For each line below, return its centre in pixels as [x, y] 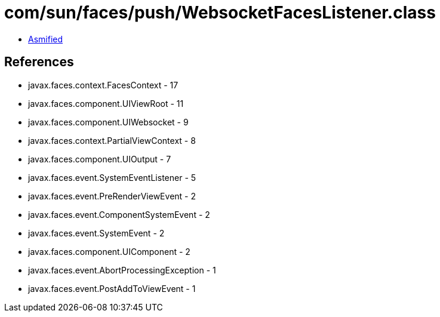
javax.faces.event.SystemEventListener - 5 [112, 177]
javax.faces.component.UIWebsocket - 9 [108, 122]
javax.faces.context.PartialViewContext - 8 [112, 140]
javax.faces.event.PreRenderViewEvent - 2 [112, 196]
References [39, 62]
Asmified [46, 39]
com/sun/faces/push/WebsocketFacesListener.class [220, 13]
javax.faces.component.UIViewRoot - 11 [106, 103]
